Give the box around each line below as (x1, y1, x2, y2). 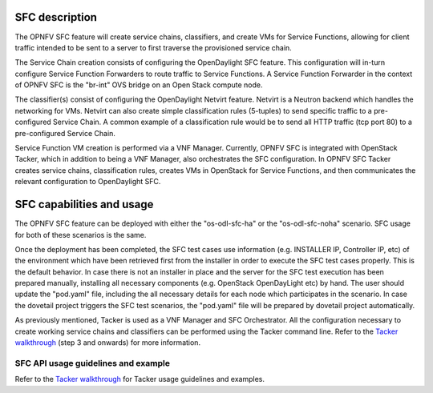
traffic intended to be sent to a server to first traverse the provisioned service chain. (14, 42, 292, 52)
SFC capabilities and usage (14, 198, 154, 211)
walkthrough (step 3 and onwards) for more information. (14, 338, 200, 347)
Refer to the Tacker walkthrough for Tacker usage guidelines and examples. (14, 375, 265, 384)
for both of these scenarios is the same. (14, 230, 147, 239)
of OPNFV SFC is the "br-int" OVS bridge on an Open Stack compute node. (14, 80, 263, 90)
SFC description (14, 10, 98, 24)
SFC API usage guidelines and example (14, 357, 170, 368)
